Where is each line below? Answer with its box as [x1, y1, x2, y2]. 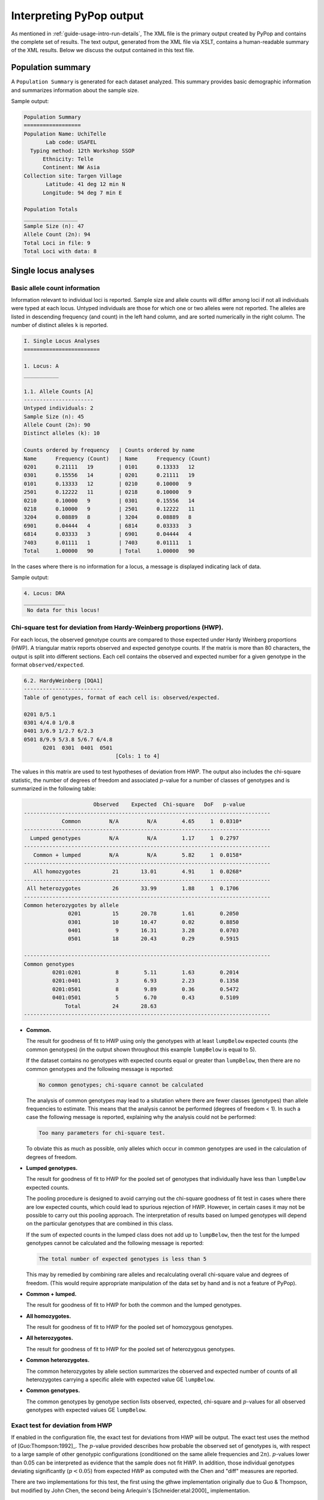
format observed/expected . [11, 661, 85, 668]
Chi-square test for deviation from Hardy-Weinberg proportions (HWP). [11, 623, 224, 632]
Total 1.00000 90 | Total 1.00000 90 [23, 547, 195, 554]
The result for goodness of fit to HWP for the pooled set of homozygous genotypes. [26, 1324, 233, 1331]
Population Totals [23, 206, 78, 213]
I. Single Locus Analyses [23, 338, 100, 344]
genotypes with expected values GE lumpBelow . [26, 1406, 147, 1414]
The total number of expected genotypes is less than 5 [38, 1256, 207, 1262]
